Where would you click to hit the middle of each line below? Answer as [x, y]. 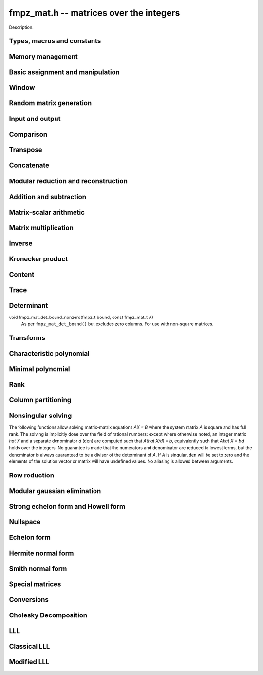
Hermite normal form [41, 553]
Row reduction [32, 475]
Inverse [21, 243]
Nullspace [25, 522]
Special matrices [35, 584]
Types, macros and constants [55, 41]
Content [22, 274]
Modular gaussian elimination [55, 491]
